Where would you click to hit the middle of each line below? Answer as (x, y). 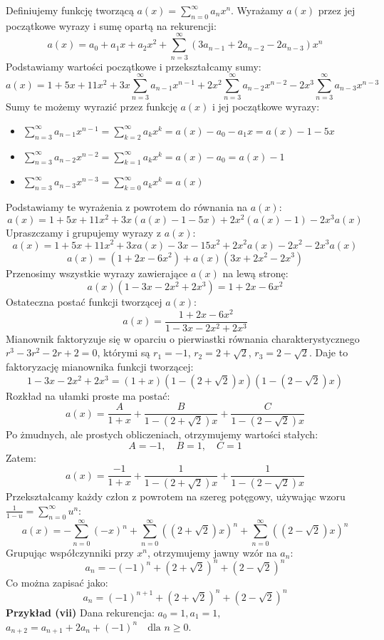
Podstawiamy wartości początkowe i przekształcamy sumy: (134, 66)
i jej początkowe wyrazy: (266, 107)
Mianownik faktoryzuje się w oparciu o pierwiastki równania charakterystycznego (183, 338)
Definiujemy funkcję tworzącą (70, 10)
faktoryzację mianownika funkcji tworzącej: (100, 367)
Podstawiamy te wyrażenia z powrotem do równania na (127, 207)
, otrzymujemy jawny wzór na (212, 552)
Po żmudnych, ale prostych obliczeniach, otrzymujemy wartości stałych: (162, 434)
